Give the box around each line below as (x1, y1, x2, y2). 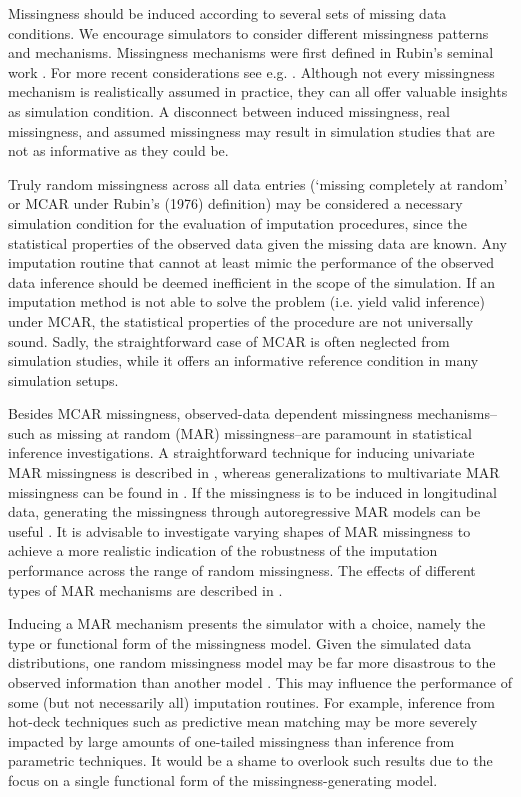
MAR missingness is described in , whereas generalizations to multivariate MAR (8, 462, 500, 483)
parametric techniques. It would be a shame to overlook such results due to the (8, 750, 493, 771)
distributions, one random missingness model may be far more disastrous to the (8, 652, 496, 673)
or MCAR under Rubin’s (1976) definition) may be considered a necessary (8, 193, 463, 214)
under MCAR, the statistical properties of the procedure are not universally (8, 310, 474, 331)
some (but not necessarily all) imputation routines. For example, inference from (8, 691, 495, 712)
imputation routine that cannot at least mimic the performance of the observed (8, 252, 495, 273)
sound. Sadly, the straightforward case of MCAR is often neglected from (8, 330, 450, 351)
